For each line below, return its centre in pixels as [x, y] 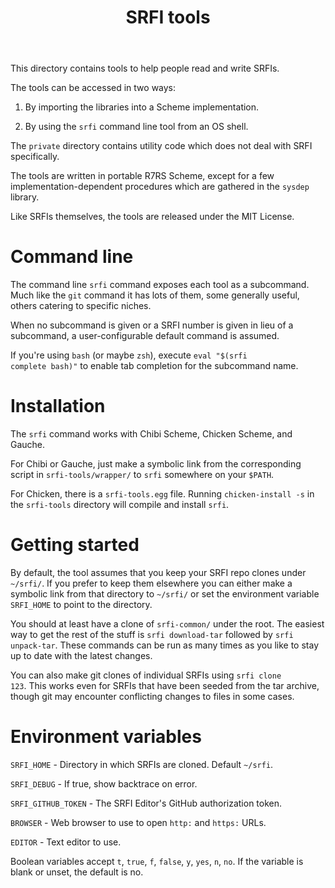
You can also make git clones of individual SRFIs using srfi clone [146, 675]
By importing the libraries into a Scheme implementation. [142, 107]
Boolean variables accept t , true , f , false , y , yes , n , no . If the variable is [157, 861]
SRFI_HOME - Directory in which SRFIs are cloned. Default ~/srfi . [142, 764]
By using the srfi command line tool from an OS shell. [136, 127]
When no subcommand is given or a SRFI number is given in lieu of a [152, 325]
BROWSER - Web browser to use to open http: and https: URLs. [138, 822]
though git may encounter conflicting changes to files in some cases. [152, 696]
